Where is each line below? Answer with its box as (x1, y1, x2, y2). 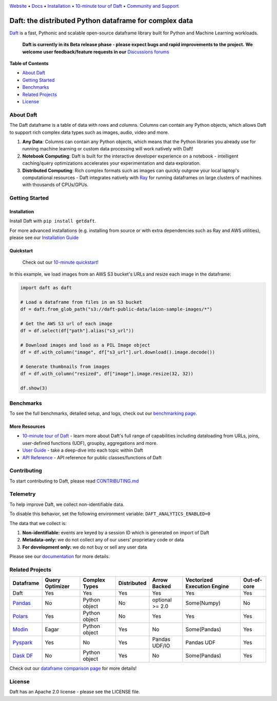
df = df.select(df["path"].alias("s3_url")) (20, 328, 134, 334)
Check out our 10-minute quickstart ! (22, 259, 98, 265)
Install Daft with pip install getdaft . (9, 218, 96, 224)
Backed (152, 583, 171, 590)
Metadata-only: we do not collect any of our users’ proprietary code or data (22, 537, 184, 543)
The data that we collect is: (9, 520, 67, 526)
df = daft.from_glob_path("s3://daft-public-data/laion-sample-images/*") (20, 306, 213, 312)
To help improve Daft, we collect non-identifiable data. (9, 501, 125, 508)
